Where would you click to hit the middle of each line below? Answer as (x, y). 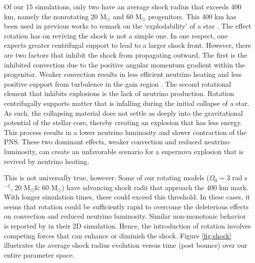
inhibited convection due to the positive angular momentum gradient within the (125, 64)
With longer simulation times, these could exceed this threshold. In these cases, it (127, 197)
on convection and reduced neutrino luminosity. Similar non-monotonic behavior (125, 216)
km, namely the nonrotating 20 (51, 16)
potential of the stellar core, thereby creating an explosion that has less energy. (123, 122)
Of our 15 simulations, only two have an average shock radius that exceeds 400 (123, 6)
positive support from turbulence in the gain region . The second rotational (118, 83)
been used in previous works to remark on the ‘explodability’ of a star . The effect (128, 26)
